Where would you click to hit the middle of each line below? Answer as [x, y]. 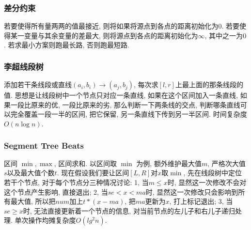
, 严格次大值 [227, 163]
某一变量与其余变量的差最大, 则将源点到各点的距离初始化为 [104, 35]
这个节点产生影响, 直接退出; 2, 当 [56, 192]
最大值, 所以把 [33, 201]
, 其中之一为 [224, 35]
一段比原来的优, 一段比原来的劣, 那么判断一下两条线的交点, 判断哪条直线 [125, 104]
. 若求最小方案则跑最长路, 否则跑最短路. [67, 45]
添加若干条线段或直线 [38, 84]
